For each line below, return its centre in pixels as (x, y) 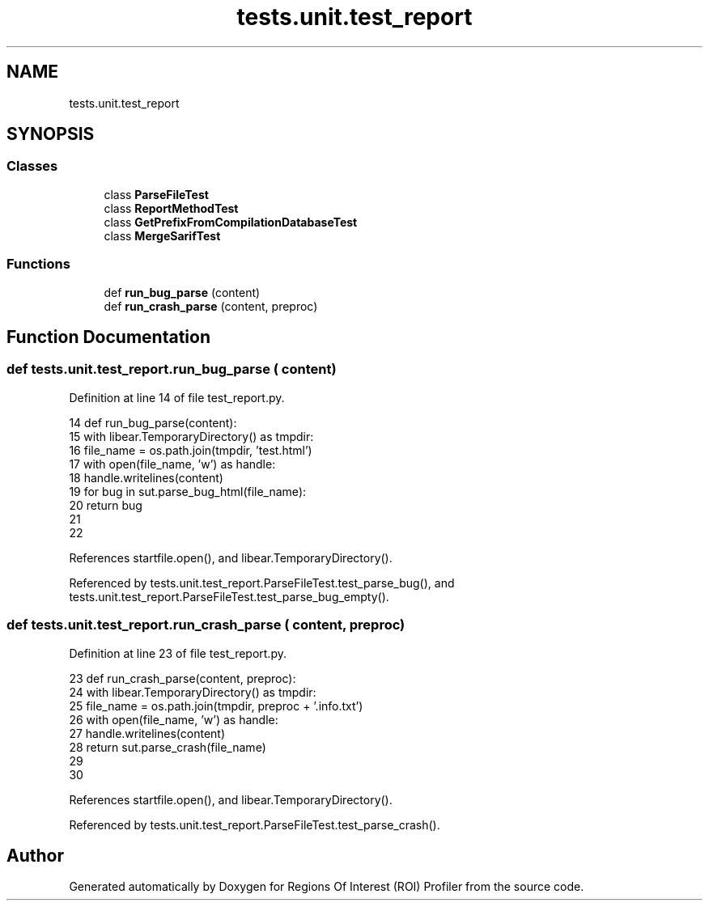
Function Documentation (108, 337)
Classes (32, 166)
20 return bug (106, 505)
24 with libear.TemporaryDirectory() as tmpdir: (193, 692)
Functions (38, 264)
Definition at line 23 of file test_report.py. (178, 653)
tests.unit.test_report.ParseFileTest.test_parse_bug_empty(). (229, 596)
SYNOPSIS (51, 134)
